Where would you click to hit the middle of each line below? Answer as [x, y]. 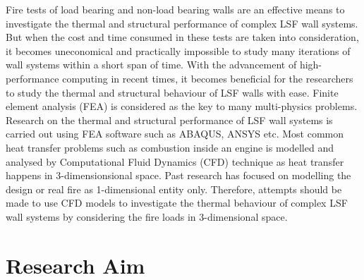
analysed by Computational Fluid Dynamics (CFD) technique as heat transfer [175, 161]
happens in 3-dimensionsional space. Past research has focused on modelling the [178, 175]
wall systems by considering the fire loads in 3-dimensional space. [147, 216]
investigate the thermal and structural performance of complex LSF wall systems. [182, 23]
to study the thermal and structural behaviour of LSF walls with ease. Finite [172, 92]
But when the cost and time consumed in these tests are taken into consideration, [182, 37]
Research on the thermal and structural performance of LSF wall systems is [169, 120]
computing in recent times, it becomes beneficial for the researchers [208, 78]
